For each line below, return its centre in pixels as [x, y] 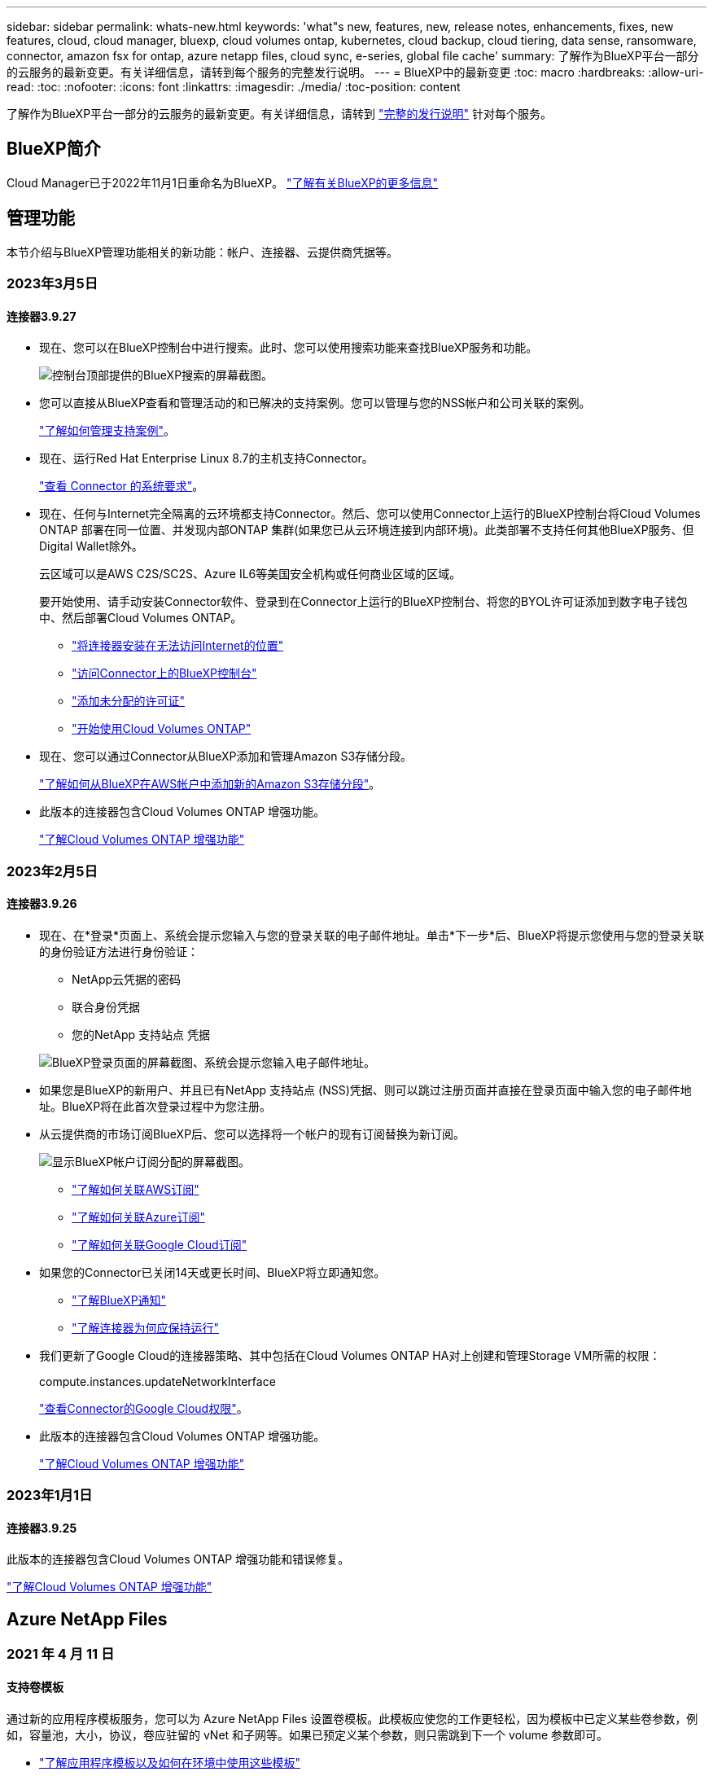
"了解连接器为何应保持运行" [146, 1327]
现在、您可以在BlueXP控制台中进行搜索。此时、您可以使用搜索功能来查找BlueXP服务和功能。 [289, 348]
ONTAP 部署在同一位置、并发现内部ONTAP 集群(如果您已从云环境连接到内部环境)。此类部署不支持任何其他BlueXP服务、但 [367, 530]
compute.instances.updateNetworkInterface [157, 1381]
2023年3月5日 [52, 284]
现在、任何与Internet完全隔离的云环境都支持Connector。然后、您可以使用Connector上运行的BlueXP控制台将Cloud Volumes [370, 514]
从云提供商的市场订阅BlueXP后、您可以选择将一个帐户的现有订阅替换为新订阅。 [252, 1134]
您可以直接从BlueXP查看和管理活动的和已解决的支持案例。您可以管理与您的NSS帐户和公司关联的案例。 [315, 403]
